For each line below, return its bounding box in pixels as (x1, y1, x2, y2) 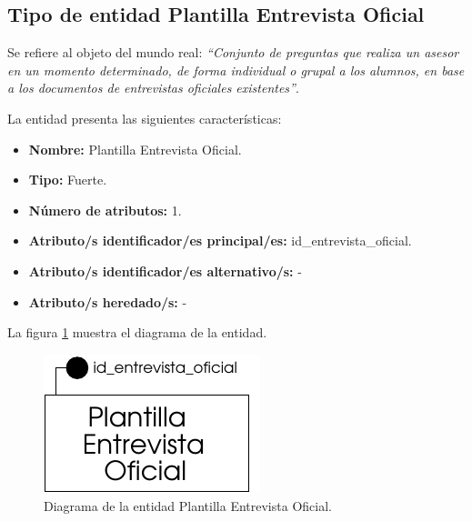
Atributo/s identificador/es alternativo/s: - (28, 261, 302, 280)
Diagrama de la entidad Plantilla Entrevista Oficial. (44, 496, 332, 516)
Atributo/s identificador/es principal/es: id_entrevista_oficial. (28, 231, 412, 250)
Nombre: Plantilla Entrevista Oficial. (28, 139, 242, 158)
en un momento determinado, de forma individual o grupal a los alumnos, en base (7, 60, 465, 79)
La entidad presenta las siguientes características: (7, 108, 282, 127)
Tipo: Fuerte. (28, 170, 107, 189)
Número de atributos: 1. (28, 200, 182, 219)
